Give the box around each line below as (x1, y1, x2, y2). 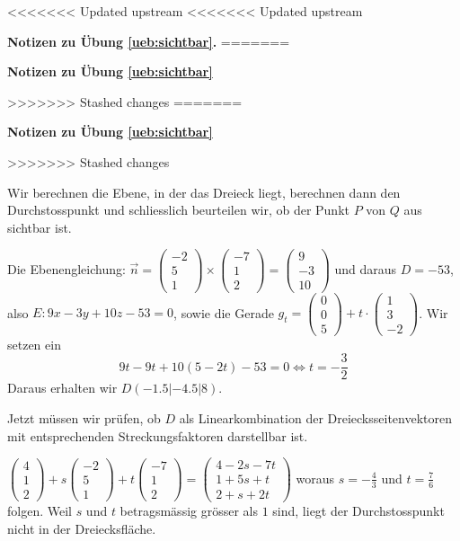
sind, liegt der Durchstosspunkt (272, 501, 445, 520)
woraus (296, 468, 335, 487)
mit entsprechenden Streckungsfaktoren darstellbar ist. (7, 426, 308, 445)
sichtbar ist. (7, 217, 72, 236)
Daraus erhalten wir (7, 378, 118, 397)
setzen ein (7, 334, 61, 353)
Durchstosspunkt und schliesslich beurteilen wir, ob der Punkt (7, 200, 349, 219)
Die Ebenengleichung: (7, 259, 126, 278)
